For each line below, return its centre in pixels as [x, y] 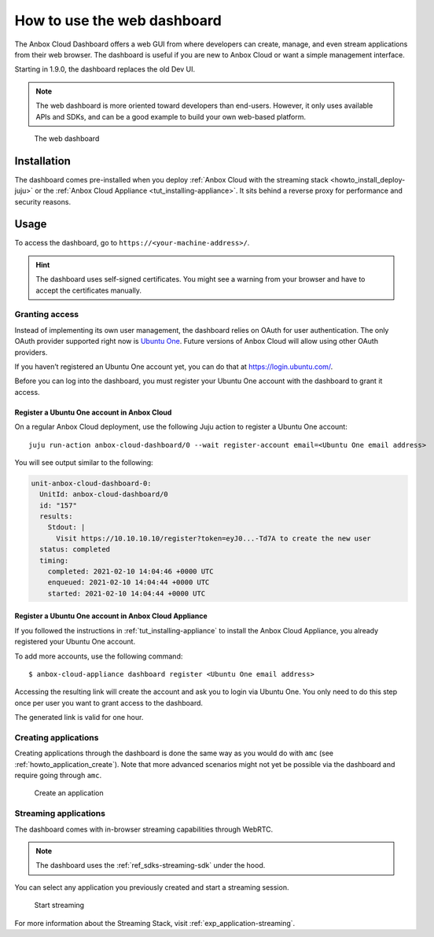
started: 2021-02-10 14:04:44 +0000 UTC [127, 593]
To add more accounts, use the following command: [99, 656]
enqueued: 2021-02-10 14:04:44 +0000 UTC [129, 583]
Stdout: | [66, 528]
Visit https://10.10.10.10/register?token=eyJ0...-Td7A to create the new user [213, 538]
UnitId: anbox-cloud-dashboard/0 [104, 494]
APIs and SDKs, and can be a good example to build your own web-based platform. [171, 116]
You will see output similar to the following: [84, 462]
